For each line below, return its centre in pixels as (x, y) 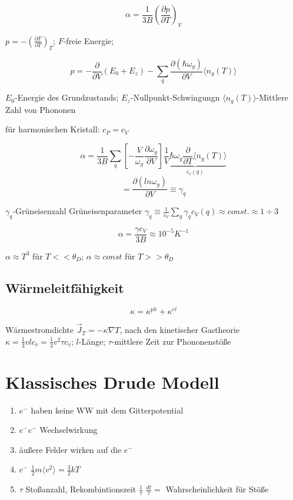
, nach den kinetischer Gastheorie (180, 330)
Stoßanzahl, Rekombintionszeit (81, 489)
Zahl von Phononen (41, 109)
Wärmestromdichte (40, 330)
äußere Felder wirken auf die (70, 449)
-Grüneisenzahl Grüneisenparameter (77, 211)
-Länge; (92, 341)
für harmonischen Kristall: (53, 129)
